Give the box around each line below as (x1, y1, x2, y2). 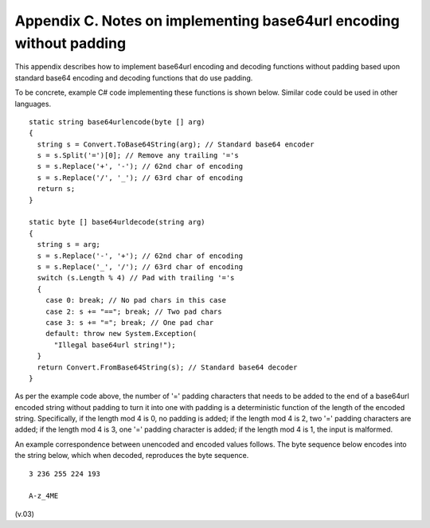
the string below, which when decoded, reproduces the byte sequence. (14, 451, 249, 460)
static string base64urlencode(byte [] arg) (29, 117, 206, 127)
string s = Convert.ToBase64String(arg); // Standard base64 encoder (37, 139, 315, 149)
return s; (37, 184, 76, 194)
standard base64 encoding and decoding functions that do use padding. (14, 72, 253, 83)
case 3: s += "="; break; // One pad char (45, 318, 214, 327)
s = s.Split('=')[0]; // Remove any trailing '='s (37, 151, 239, 160)
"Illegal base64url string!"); (53, 340, 177, 350)
